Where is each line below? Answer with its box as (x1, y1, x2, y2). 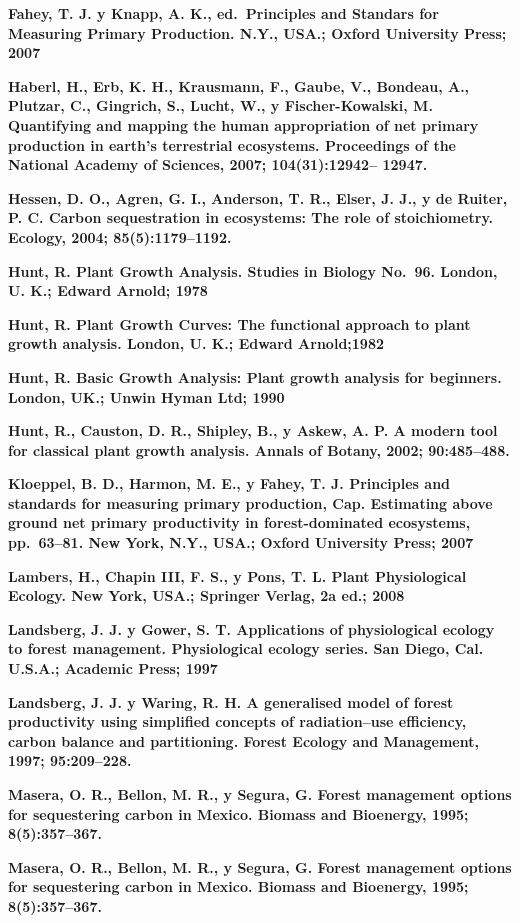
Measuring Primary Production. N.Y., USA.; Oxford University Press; (8, 22, 507, 43)
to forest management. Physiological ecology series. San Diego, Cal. (8, 638, 484, 659)
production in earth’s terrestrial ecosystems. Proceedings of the (8, 134, 456, 155)
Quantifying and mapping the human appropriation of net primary (8, 114, 479, 135)
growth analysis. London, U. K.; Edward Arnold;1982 (8, 333, 384, 354)
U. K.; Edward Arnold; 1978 (8, 280, 208, 301)
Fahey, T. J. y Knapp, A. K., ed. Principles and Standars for (8, 3, 439, 23)
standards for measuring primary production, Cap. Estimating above (8, 492, 493, 513)
